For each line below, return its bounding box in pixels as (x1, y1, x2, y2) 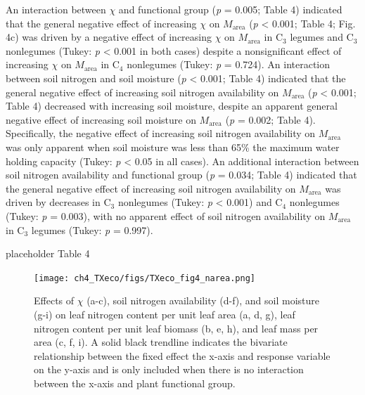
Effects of (34, 293, 75, 308)
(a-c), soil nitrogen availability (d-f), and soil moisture (87, 293, 320, 308)
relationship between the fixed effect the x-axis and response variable (34, 348, 331, 363)
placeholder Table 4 (6, 246, 90, 261)
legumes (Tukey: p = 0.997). (31, 222, 153, 237)
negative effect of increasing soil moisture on (6, 112, 196, 127)
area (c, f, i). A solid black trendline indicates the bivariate (34, 335, 288, 349)
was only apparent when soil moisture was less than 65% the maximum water (6, 139, 340, 154)
